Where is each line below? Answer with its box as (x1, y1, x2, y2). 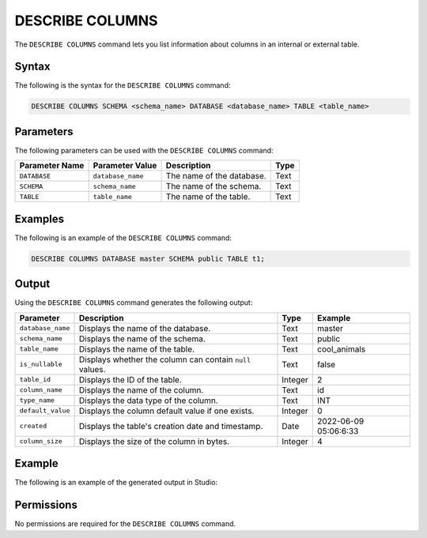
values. (78, 363, 106, 374)
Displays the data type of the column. (78, 395, 219, 406)
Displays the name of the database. (78, 322, 211, 333)
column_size (19, 437, 62, 446)
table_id (19, 375, 51, 384)
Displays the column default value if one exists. (78, 405, 255, 416)
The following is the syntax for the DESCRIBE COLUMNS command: (14, 81, 231, 90)
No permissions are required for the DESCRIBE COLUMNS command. (14, 519, 236, 529)
